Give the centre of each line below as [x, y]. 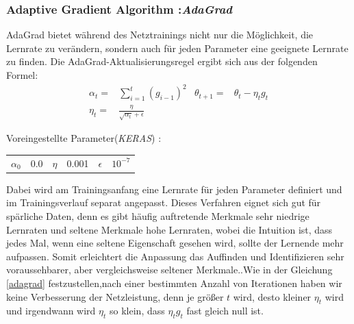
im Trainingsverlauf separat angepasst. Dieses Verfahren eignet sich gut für [164, 202]
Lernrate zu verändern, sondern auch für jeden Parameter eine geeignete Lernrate [177, 48]
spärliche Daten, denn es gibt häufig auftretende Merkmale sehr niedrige [158, 216]
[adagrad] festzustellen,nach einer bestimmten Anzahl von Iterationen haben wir [174, 283]
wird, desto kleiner [272, 296]
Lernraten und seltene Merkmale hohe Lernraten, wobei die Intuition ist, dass [169, 229]
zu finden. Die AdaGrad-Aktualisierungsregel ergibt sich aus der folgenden [162, 61]
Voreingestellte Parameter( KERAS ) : [84, 138]
